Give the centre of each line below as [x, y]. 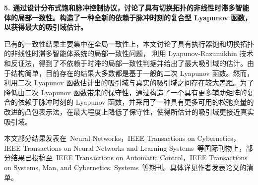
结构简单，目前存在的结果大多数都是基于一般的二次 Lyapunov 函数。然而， [132, 73]
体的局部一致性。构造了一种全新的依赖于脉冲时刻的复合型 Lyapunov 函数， [128, 17]
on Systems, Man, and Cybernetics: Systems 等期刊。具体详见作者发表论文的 [125, 167]
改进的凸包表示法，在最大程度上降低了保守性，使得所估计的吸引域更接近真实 [129, 111]
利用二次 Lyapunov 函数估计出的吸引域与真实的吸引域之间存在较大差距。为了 [129, 83]
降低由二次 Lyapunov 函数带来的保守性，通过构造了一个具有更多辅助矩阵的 [126, 92]
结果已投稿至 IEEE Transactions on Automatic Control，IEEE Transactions [129, 157]
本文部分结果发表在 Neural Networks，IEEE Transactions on [99, 138]
